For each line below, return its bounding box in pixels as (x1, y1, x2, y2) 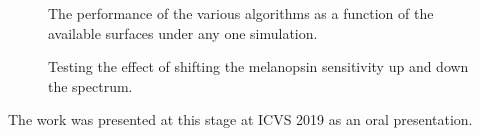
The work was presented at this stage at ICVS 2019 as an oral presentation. (8, 109, 473, 130)
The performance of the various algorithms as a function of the (48, 3, 434, 23)
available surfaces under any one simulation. (48, 22, 318, 43)
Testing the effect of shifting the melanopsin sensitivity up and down (48, 56, 469, 77)
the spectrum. (48, 75, 133, 96)
